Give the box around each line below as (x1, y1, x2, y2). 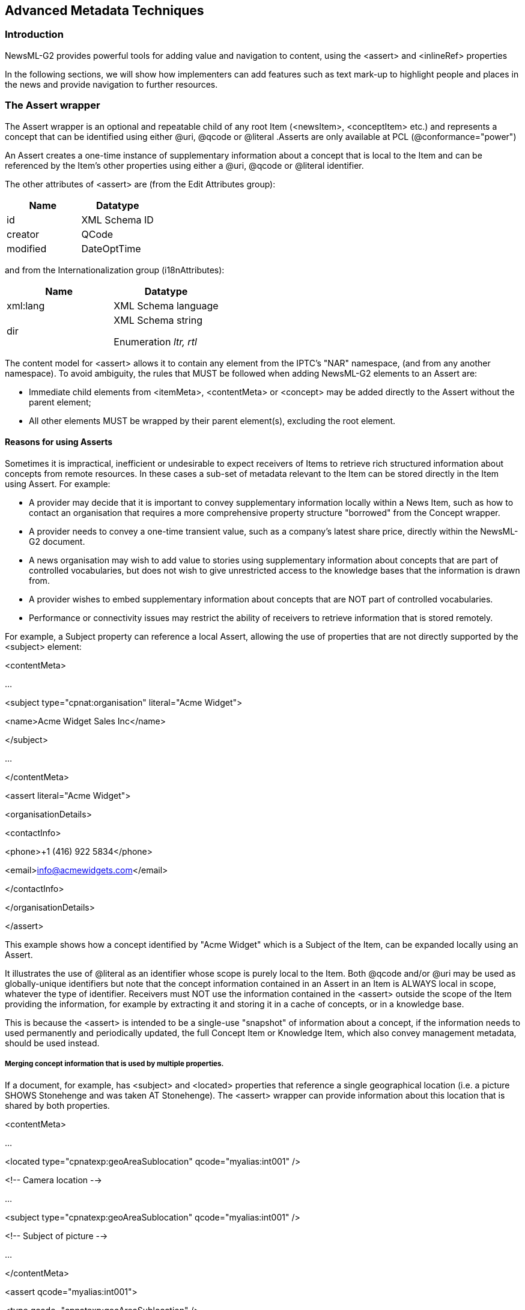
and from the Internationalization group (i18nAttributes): (5, 264, 225, 275)
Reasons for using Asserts (5, 437, 113, 447)
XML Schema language (114, 299, 219, 312)
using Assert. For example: (5, 478, 111, 489)
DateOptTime (81, 242, 141, 255)
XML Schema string (114, 314, 202, 326)
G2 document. (29, 536, 85, 547)
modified (7, 242, 47, 255)
